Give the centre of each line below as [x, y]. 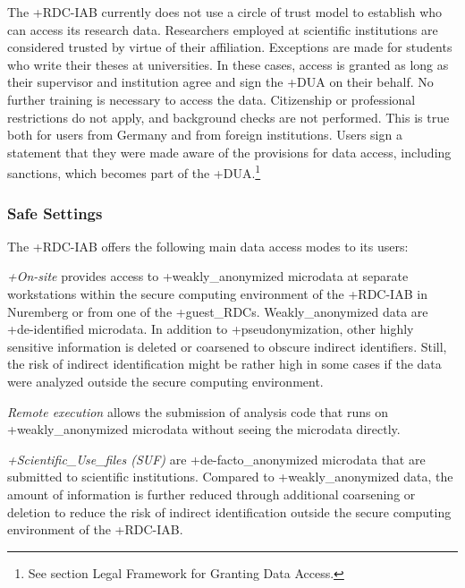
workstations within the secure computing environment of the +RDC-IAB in [217, 294]
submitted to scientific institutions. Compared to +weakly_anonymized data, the [230, 477]
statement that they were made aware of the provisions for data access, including [229, 152]
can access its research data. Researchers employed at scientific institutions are [223, 29]
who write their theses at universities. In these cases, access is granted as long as [228, 64]
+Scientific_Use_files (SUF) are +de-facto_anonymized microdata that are [216, 459]
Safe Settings [55, 213]
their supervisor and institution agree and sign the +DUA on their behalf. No [220, 82]
